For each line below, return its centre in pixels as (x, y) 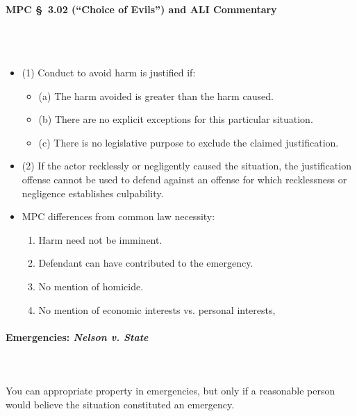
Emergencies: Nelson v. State (77, 336)
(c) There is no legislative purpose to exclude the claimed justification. (189, 142)
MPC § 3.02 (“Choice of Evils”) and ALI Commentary (141, 9)
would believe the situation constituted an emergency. (120, 404)
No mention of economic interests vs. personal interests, (157, 309)
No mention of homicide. (91, 286)
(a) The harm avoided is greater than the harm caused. (156, 95)
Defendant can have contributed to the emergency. (146, 263)
